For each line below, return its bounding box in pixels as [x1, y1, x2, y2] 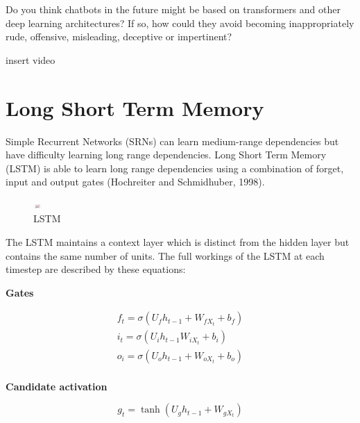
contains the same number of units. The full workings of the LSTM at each [6, 248, 325, 263]
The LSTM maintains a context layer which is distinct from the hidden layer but [6, 235, 350, 249]
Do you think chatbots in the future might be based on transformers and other [6, 2, 341, 16]
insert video [6, 52, 55, 67]
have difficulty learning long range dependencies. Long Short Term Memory [6, 147, 327, 162]
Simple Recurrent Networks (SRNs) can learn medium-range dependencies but [6, 133, 339, 148]
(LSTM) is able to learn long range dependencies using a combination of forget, [6, 160, 344, 175]
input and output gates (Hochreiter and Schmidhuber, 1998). [6, 174, 265, 189]
